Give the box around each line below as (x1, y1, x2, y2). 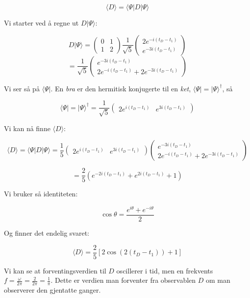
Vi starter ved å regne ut (4, 18, 79, 27)
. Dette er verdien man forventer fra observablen (50, 275, 196, 285)
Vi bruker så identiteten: (4, 189, 78, 199)
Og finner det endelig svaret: (4, 228, 89, 238)
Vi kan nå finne (4, 123, 50, 133)
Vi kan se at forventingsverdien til (4, 265, 106, 275)
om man (206, 275, 230, 285)
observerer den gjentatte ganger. (4, 285, 101, 295)
